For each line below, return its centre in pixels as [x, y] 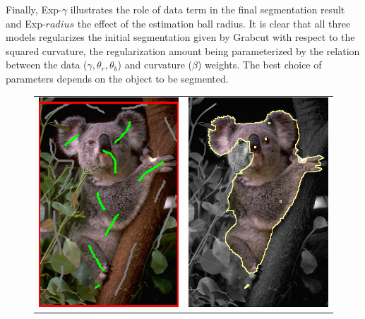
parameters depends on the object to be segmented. [117, 78]
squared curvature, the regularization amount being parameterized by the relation [183, 50]
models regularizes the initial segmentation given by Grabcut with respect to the [180, 37]
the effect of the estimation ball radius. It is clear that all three [214, 23]
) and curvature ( [155, 65]
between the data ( [47, 65]
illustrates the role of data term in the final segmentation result [208, 9]
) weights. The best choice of [260, 65]
